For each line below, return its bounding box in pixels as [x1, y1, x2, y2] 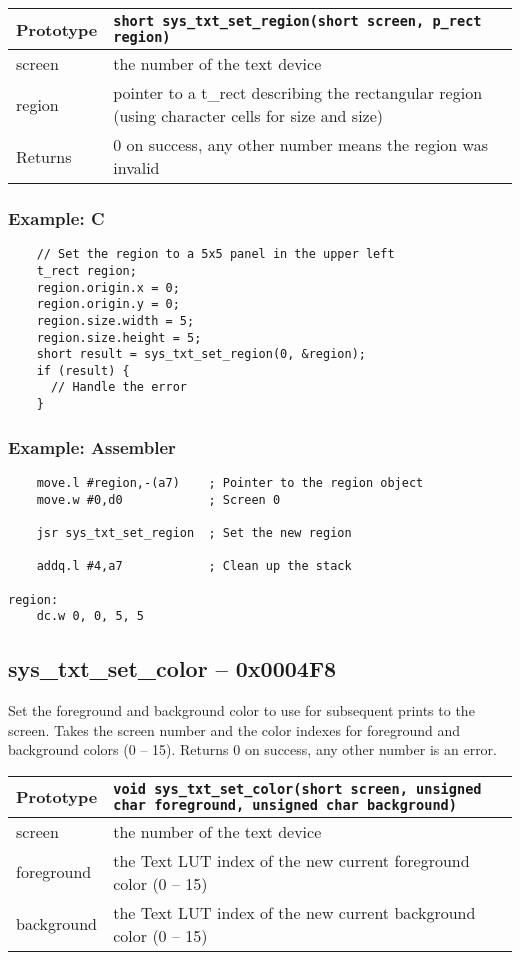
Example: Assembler [8, 434, 176, 459]
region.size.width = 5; [36, 313, 195, 328]
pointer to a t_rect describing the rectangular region [113, 81, 483, 104]
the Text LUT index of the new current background [113, 900, 476, 924]
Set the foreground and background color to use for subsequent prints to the [8, 700, 475, 721]
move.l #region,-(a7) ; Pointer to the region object [36, 476, 424, 490]
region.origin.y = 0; [36, 297, 180, 312]
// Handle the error [50, 380, 187, 395]
